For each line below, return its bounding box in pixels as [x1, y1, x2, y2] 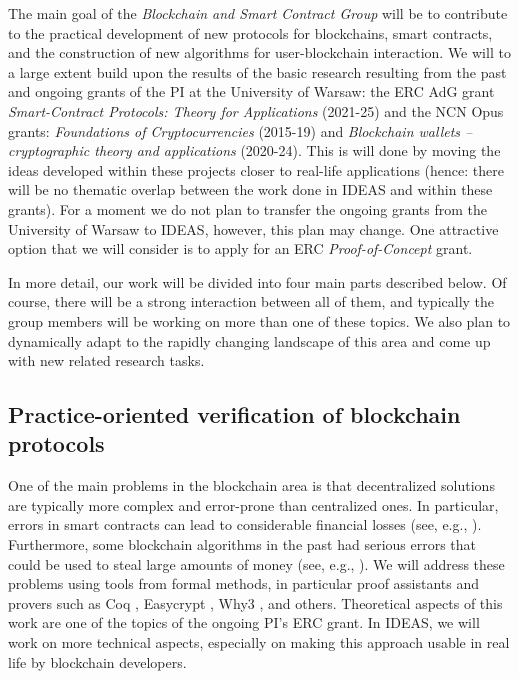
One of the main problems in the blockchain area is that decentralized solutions [8, 475, 495, 496]
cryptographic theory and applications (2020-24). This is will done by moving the [8, 140, 501, 161]
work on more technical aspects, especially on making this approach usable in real [8, 632, 510, 653]
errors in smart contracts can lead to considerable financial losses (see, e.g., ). [8, 514, 482, 535]
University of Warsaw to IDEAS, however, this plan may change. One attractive [8, 218, 499, 239]
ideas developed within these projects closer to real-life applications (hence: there [8, 159, 504, 180]
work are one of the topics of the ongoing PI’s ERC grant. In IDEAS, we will [8, 612, 480, 633]
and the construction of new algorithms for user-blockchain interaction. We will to [8, 42, 511, 63]
